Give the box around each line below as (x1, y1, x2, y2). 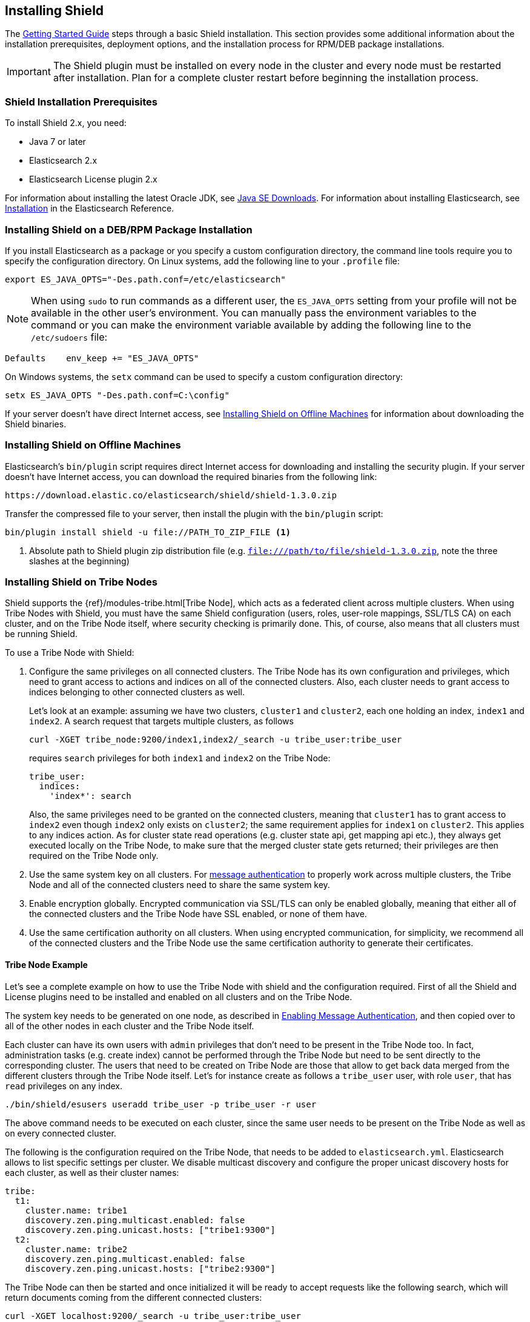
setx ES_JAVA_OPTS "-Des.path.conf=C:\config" (5, 390, 230, 400)
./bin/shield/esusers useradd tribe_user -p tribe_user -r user (5, 1099, 317, 1109)
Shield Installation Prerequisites (5, 95, 157, 108)
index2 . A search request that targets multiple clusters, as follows (29, 716, 294, 727)
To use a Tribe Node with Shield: (5, 647, 134, 658)
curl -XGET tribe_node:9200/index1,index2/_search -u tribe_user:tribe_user (29, 735, 402, 745)
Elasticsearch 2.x (29, 155, 98, 166)
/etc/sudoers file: (31, 330, 108, 343)
